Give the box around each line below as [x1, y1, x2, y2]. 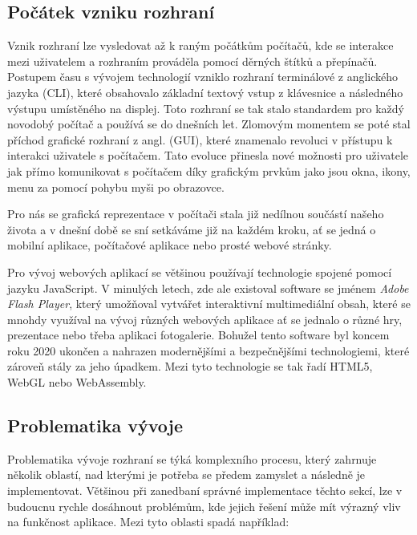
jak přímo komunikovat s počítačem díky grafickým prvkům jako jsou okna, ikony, [7, 162, 411, 179]
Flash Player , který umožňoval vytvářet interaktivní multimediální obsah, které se [7, 295, 411, 312]
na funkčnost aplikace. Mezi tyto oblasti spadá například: [7, 513, 289, 530]
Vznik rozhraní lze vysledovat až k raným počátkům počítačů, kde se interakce [7, 37, 394, 54]
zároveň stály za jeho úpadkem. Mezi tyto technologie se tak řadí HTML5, [7, 358, 373, 375]
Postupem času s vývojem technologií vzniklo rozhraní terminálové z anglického [7, 68, 399, 85]
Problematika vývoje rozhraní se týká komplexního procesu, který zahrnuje [7, 450, 377, 467]
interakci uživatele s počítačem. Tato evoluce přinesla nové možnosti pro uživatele [7, 147, 409, 164]
